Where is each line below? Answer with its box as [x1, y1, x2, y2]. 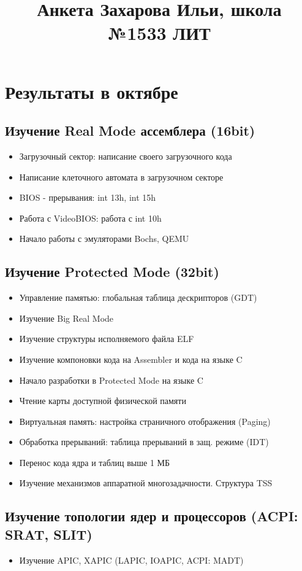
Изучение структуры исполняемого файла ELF [19, 332, 194, 345]
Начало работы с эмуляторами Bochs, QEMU [19, 232, 189, 245]
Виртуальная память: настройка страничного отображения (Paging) [19, 414, 271, 427]
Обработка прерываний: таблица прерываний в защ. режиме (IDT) [19, 435, 269, 448]
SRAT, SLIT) [5, 524, 92, 543]
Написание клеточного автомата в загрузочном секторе [19, 170, 224, 183]
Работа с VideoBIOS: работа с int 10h [19, 211, 162, 224]
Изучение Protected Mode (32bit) [5, 262, 219, 281]
